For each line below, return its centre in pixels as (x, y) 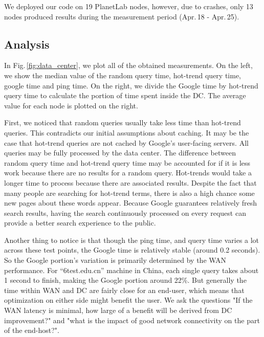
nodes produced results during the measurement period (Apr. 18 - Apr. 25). (122, 16)
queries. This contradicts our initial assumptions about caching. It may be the (127, 132)
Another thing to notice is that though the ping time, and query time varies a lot (132, 240)
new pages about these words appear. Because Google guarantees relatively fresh (131, 203)
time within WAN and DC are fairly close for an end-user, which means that (124, 290)
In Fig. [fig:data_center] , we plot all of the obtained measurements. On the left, (128, 65)
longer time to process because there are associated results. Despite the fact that (130, 182)
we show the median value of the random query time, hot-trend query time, (123, 75)
